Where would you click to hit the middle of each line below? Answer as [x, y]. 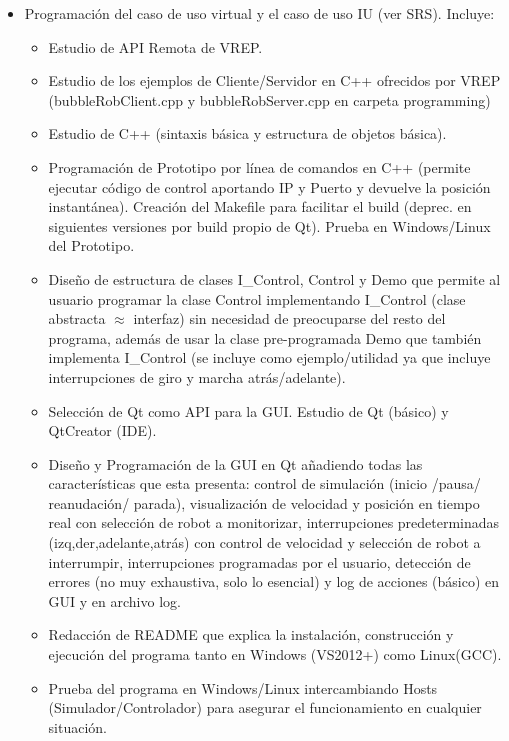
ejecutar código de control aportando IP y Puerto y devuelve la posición [269, 186]
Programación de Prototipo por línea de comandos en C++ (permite [259, 166]
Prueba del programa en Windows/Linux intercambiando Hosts [243, 687]
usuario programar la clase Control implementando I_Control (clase [257, 298]
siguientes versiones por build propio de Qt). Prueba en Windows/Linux [269, 225]
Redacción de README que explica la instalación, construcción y [251, 634]
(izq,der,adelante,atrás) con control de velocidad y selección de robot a [264, 542]
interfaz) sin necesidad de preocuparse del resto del [289, 318]
